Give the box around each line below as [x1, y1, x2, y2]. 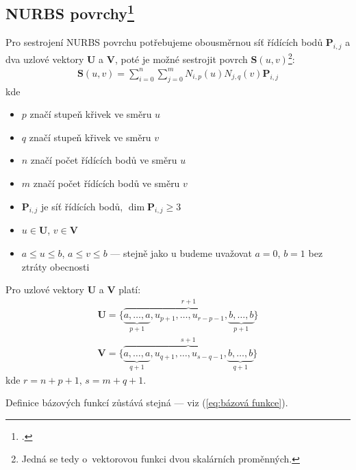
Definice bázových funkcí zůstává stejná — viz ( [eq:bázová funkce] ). [5, 395, 288, 410]
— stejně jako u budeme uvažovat [110, 245, 252, 260]
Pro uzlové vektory [5, 282, 84, 297]
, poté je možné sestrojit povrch [114, 51, 248, 66]
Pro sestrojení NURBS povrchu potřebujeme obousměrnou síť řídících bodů [5, 35, 323, 49]
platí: [118, 282, 141, 297]
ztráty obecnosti [21, 259, 90, 273]
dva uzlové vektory [5, 51, 84, 66]
